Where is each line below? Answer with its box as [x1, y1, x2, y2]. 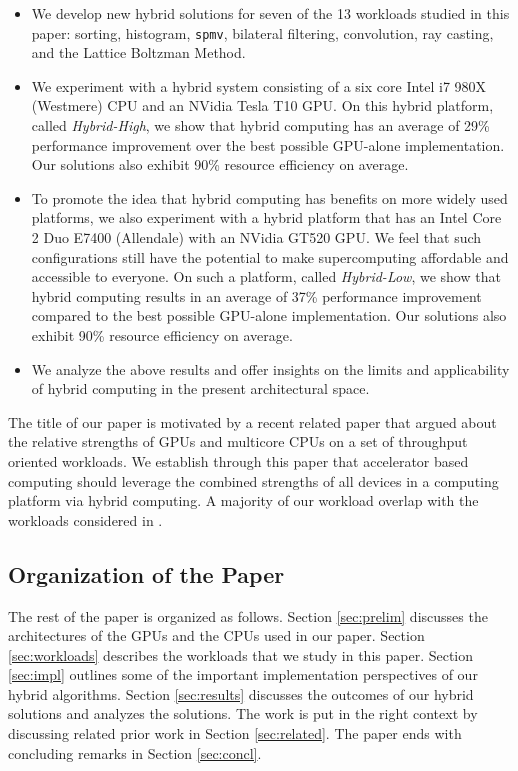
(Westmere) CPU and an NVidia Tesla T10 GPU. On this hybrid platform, [31, 95, 494, 116]
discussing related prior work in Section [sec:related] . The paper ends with [8, 723, 462, 744]
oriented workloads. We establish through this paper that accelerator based [8, 450, 469, 471]
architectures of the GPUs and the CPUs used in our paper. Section [8, 625, 425, 646]
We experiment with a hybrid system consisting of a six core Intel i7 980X [31, 75, 487, 96]
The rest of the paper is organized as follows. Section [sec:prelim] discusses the [8, 605, 488, 626]
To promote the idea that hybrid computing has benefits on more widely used [31, 187, 508, 208]
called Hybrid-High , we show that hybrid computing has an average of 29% [31, 115, 490, 136]
